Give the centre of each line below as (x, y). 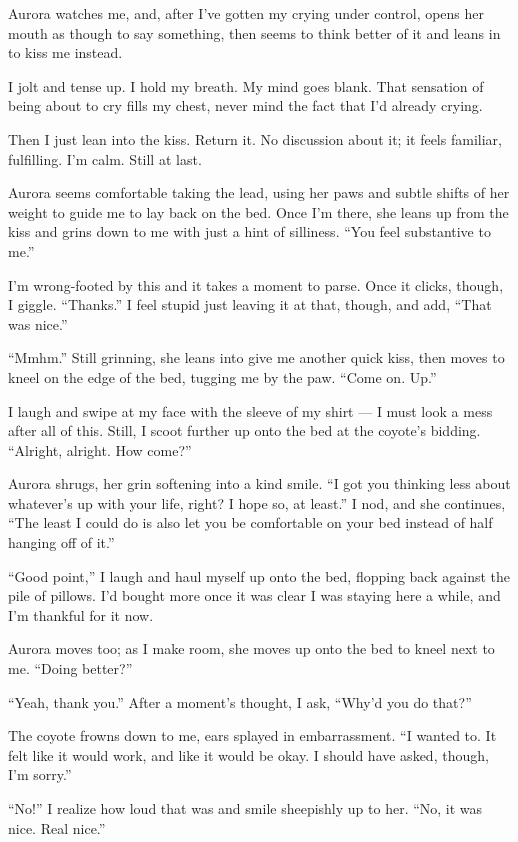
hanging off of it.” (61, 542)
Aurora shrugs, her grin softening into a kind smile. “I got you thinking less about (259, 483)
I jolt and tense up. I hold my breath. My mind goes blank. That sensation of (246, 85)
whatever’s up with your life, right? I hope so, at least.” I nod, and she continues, (257, 502)
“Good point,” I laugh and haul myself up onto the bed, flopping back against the (259, 575)
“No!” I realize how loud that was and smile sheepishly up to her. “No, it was (245, 808)
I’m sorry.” (40, 774)
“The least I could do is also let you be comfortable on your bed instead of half (250, 522)
